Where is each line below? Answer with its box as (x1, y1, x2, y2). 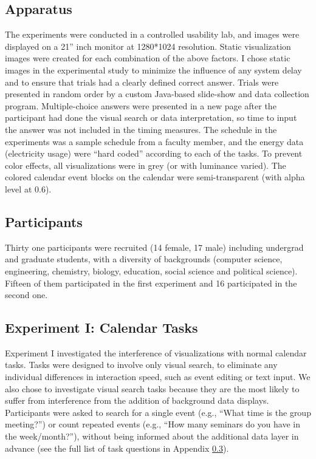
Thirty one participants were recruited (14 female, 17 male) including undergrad (5, 240, 304, 253)
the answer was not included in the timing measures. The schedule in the (5, 123, 277, 135)
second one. (5, 288, 48, 301)
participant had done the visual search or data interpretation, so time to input (5, 111, 297, 124)
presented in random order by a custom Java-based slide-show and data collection (5, 87, 309, 100)
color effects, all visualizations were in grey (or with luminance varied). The (5, 158, 286, 171)
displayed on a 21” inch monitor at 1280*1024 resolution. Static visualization (5, 39, 291, 52)
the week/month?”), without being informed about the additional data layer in (5, 430, 299, 443)
